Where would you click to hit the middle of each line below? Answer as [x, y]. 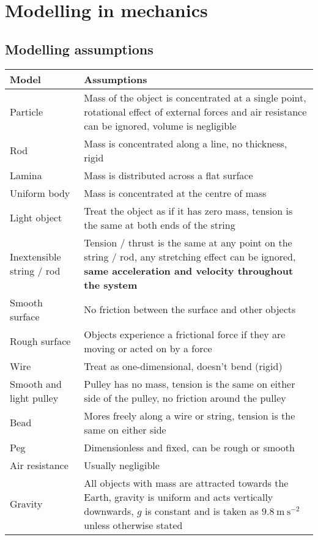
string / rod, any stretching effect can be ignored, [190, 256]
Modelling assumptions [79, 49]
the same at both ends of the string [160, 224]
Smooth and [36, 383]
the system [111, 284]
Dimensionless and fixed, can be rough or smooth [189, 447]
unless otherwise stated [133, 525]
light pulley [34, 398]
